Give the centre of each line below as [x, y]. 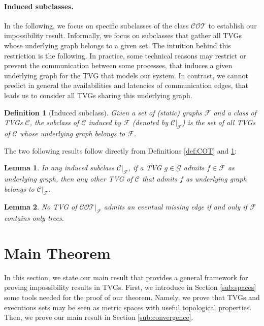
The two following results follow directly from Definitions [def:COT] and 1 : [120, 150]
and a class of [235, 112]
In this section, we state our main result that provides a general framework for [126, 277]
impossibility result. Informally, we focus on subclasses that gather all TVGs [123, 35]
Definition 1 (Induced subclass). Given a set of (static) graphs [103, 112]
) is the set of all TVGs [219, 122]
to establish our [233, 25]
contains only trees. [34, 218]
